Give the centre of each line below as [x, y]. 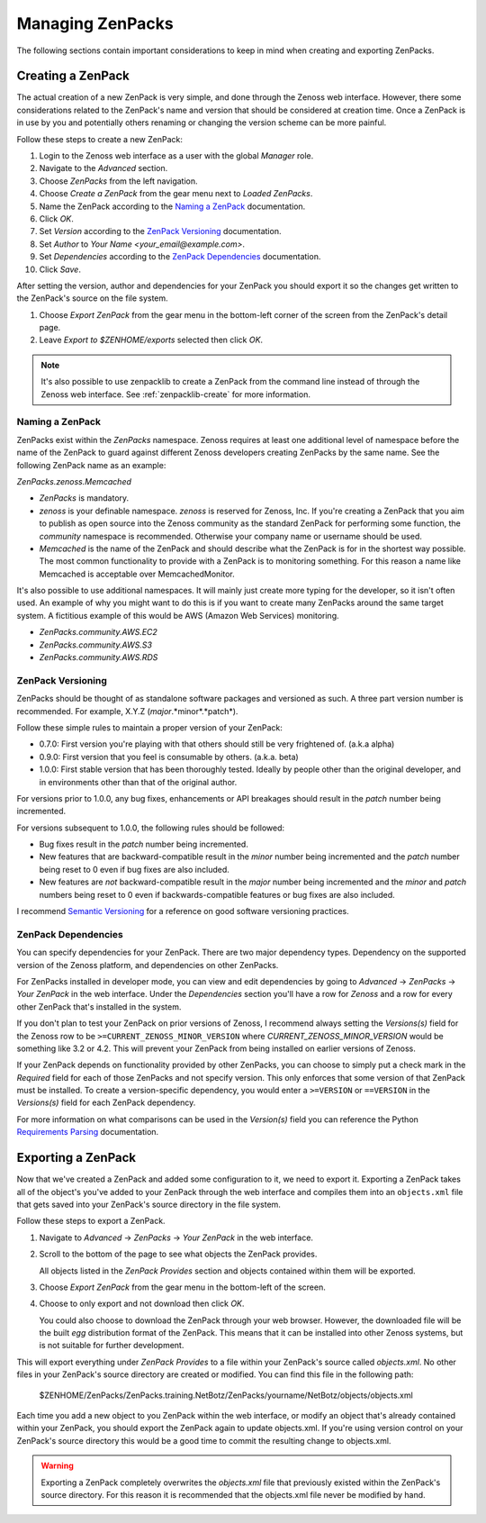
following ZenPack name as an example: [91, 465]
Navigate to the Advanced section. [103, 168]
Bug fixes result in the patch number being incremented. [144, 844]
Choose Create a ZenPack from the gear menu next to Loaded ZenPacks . [176, 194]
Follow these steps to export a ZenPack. [91, 1221]
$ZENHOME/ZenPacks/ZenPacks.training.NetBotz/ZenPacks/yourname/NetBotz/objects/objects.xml [226, 1395]
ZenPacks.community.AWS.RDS [99, 657]
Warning [57, 1466]
